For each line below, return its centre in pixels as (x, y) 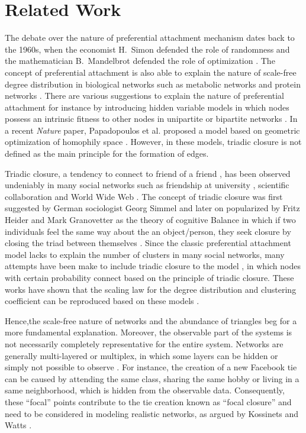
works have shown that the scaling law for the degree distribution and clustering (151, 289)
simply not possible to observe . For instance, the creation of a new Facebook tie (151, 367)
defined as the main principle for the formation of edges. (107, 154)
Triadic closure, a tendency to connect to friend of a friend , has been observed (148, 173)
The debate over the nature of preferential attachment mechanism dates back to (150, 38)
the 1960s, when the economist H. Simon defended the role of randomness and (147, 49)
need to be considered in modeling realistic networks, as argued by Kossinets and (152, 413)
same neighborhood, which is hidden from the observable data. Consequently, (145, 390)
